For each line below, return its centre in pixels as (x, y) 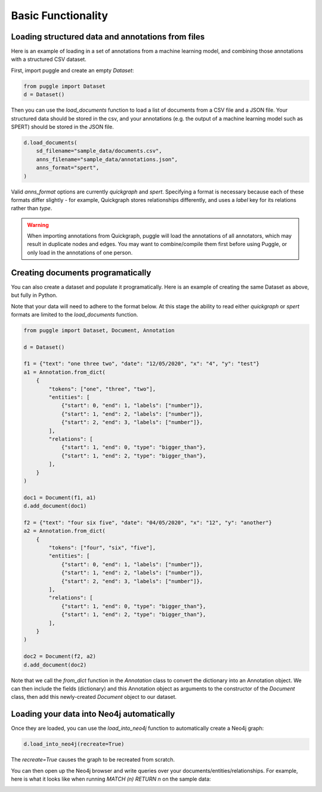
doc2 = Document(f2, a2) (60, 656)
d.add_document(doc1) (55, 506)
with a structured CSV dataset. (49, 59)
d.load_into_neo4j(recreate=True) (74, 744)
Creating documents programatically (81, 273)
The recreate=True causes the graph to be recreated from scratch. (93, 760)
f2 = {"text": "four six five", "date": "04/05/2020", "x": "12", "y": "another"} (148, 522)
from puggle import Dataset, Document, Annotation (99, 330)
